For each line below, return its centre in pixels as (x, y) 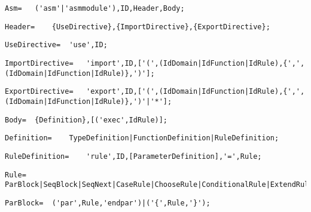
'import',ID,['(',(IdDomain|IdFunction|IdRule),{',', (196, 63)
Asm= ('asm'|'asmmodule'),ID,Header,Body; (95, 8)
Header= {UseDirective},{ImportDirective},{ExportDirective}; (138, 27)
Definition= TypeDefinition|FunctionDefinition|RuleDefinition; (142, 138)
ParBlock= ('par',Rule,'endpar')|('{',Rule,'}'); (108, 203)
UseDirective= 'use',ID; (56, 45)
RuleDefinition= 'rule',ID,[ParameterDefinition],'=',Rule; (133, 156)
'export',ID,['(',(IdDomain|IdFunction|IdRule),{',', (196, 92)
